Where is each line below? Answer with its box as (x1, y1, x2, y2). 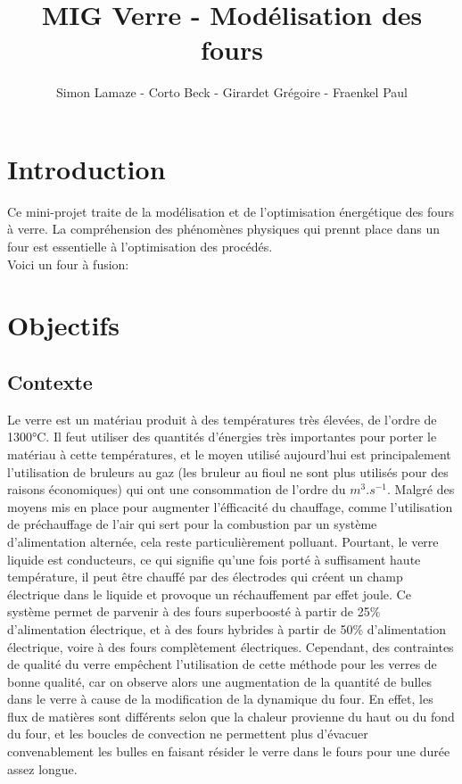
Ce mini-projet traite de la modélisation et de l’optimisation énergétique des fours (7, 202, 454, 220)
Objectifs (7, 307, 120, 343)
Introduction (7, 150, 166, 186)
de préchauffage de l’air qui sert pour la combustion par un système (7, 515, 377, 533)
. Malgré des (387, 480, 455, 499)
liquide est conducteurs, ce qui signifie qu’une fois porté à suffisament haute (7, 549, 421, 568)
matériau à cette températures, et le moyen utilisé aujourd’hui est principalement (7, 444, 451, 463)
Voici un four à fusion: (7, 254, 129, 273)
